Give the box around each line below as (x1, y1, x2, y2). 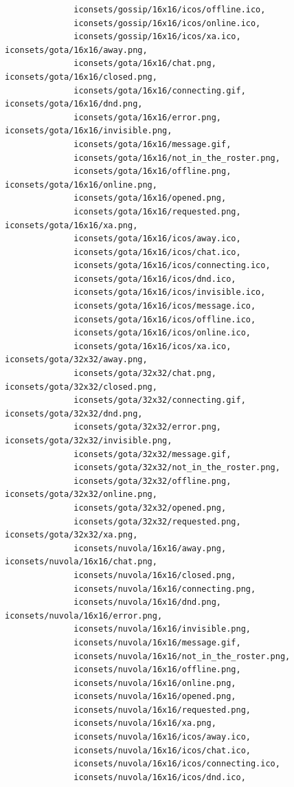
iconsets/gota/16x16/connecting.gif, (73, 85, 246, 96)
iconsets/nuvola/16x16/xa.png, (73, 718, 216, 729)
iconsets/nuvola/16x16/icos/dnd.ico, (73, 772, 246, 782)
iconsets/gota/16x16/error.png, (73, 112, 221, 122)
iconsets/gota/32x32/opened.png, (73, 502, 227, 513)
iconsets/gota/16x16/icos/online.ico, (73, 328, 251, 338)
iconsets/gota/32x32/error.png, (73, 422, 221, 432)
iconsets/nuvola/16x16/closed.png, (73, 570, 236, 580)
